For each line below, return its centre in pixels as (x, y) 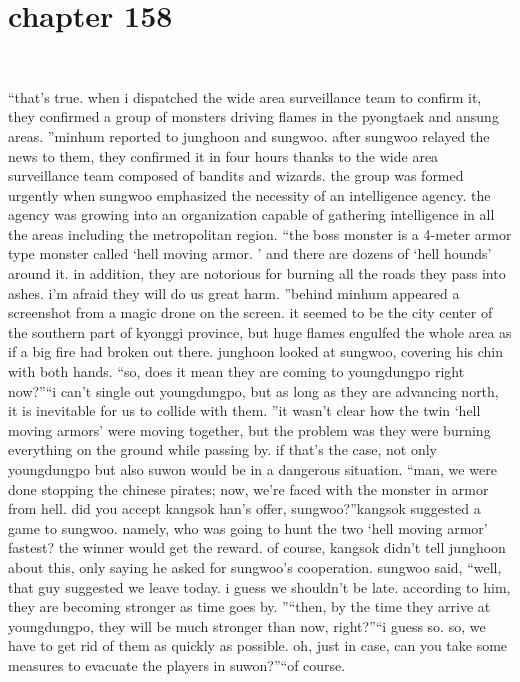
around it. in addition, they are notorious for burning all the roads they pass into (257, 273)
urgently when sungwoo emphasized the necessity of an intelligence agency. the (249, 194)
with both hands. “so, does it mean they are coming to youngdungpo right (236, 371)
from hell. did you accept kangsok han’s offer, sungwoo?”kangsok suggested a (244, 508)
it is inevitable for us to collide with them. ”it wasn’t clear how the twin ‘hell (244, 410)
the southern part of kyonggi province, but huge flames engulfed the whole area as (260, 331)
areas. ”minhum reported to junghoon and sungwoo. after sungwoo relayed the (249, 135)
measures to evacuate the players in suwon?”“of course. (177, 664)
